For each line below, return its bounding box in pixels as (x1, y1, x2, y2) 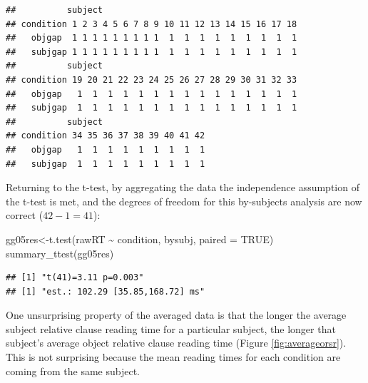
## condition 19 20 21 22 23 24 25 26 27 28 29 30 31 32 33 (6, 74, 297, 85)
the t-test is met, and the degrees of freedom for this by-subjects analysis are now (6, 193, 362, 208)
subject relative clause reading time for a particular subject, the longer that (6, 321, 336, 336)
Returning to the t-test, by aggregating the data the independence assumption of (6, 180, 359, 195)
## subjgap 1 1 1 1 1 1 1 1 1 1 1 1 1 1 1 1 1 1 (6, 46, 297, 57)
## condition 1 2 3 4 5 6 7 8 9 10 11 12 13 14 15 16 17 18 (6, 19, 297, 29)
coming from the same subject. (6, 363, 140, 378)
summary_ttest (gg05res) (6, 245, 114, 260)
